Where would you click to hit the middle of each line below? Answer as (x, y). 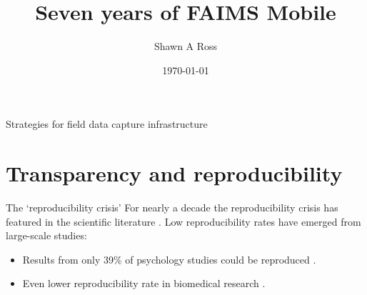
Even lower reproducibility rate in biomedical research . (144, 283)
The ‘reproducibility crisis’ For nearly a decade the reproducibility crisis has (172, 207)
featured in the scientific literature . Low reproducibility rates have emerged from (183, 221)
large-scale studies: (46, 235)
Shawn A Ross (186, 46)
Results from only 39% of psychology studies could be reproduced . (169, 259)
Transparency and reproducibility (174, 173)
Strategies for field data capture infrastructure (107, 124)
